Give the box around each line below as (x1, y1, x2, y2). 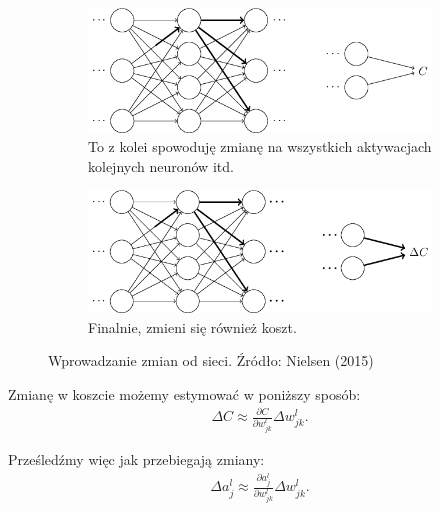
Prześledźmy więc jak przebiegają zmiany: (8, 448, 265, 469)
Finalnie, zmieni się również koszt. (88, 316, 297, 337)
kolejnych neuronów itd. (88, 155, 234, 176)
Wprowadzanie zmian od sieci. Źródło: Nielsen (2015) (48, 350, 374, 371)
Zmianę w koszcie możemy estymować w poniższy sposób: (8, 383, 361, 404)
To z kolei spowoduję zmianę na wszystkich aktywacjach (88, 136, 432, 157)
